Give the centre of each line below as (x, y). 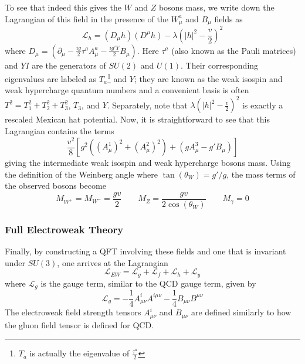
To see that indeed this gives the (63, 7)
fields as (228, 18)
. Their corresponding (220, 65)
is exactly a (262, 105)
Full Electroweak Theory (64, 229)
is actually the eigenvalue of (79, 353)
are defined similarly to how (241, 312)
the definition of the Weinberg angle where (82, 174)
